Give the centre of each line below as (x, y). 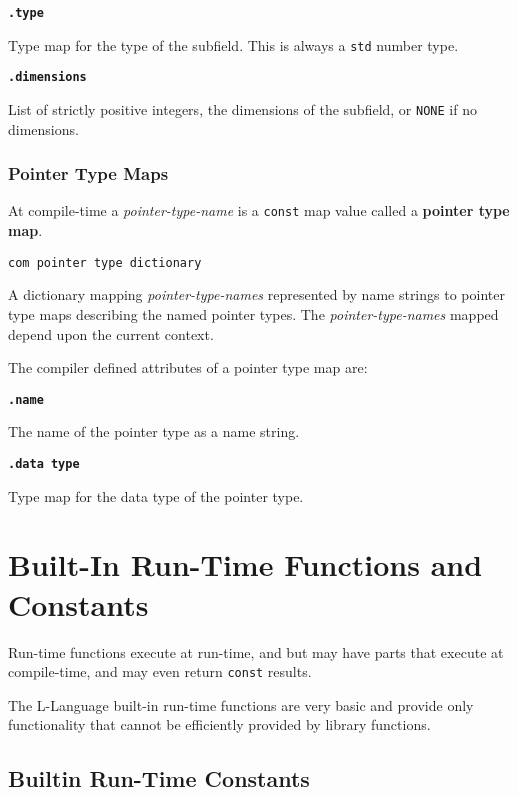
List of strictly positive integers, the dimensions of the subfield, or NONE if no (242, 108)
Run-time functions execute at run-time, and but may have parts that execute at (256, 651)
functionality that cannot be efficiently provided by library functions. (219, 724)
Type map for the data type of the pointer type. (156, 495)
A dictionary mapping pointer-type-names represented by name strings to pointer (256, 294)
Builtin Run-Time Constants (159, 778)
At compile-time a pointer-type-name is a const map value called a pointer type (259, 210)
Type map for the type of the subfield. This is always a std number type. (233, 44)
